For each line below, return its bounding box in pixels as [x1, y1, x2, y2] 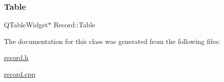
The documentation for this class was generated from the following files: [4, 36, 221, 46]
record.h [4, 52, 28, 62]
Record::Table [54, 20, 95, 30]
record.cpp [4, 69, 35, 79]
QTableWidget [4, 20, 48, 30]
